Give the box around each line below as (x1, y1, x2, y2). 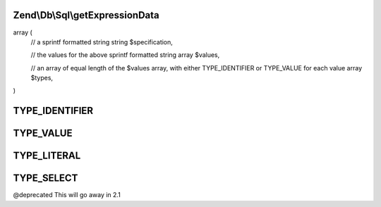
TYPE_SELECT (13, 172, 78, 184)
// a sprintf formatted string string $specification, (30, 37, 173, 46)
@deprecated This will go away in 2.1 (13, 191, 121, 199)
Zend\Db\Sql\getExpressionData (13, 9, 159, 21)
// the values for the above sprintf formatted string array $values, (30, 51, 220, 59)
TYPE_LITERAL (13, 150, 81, 162)
